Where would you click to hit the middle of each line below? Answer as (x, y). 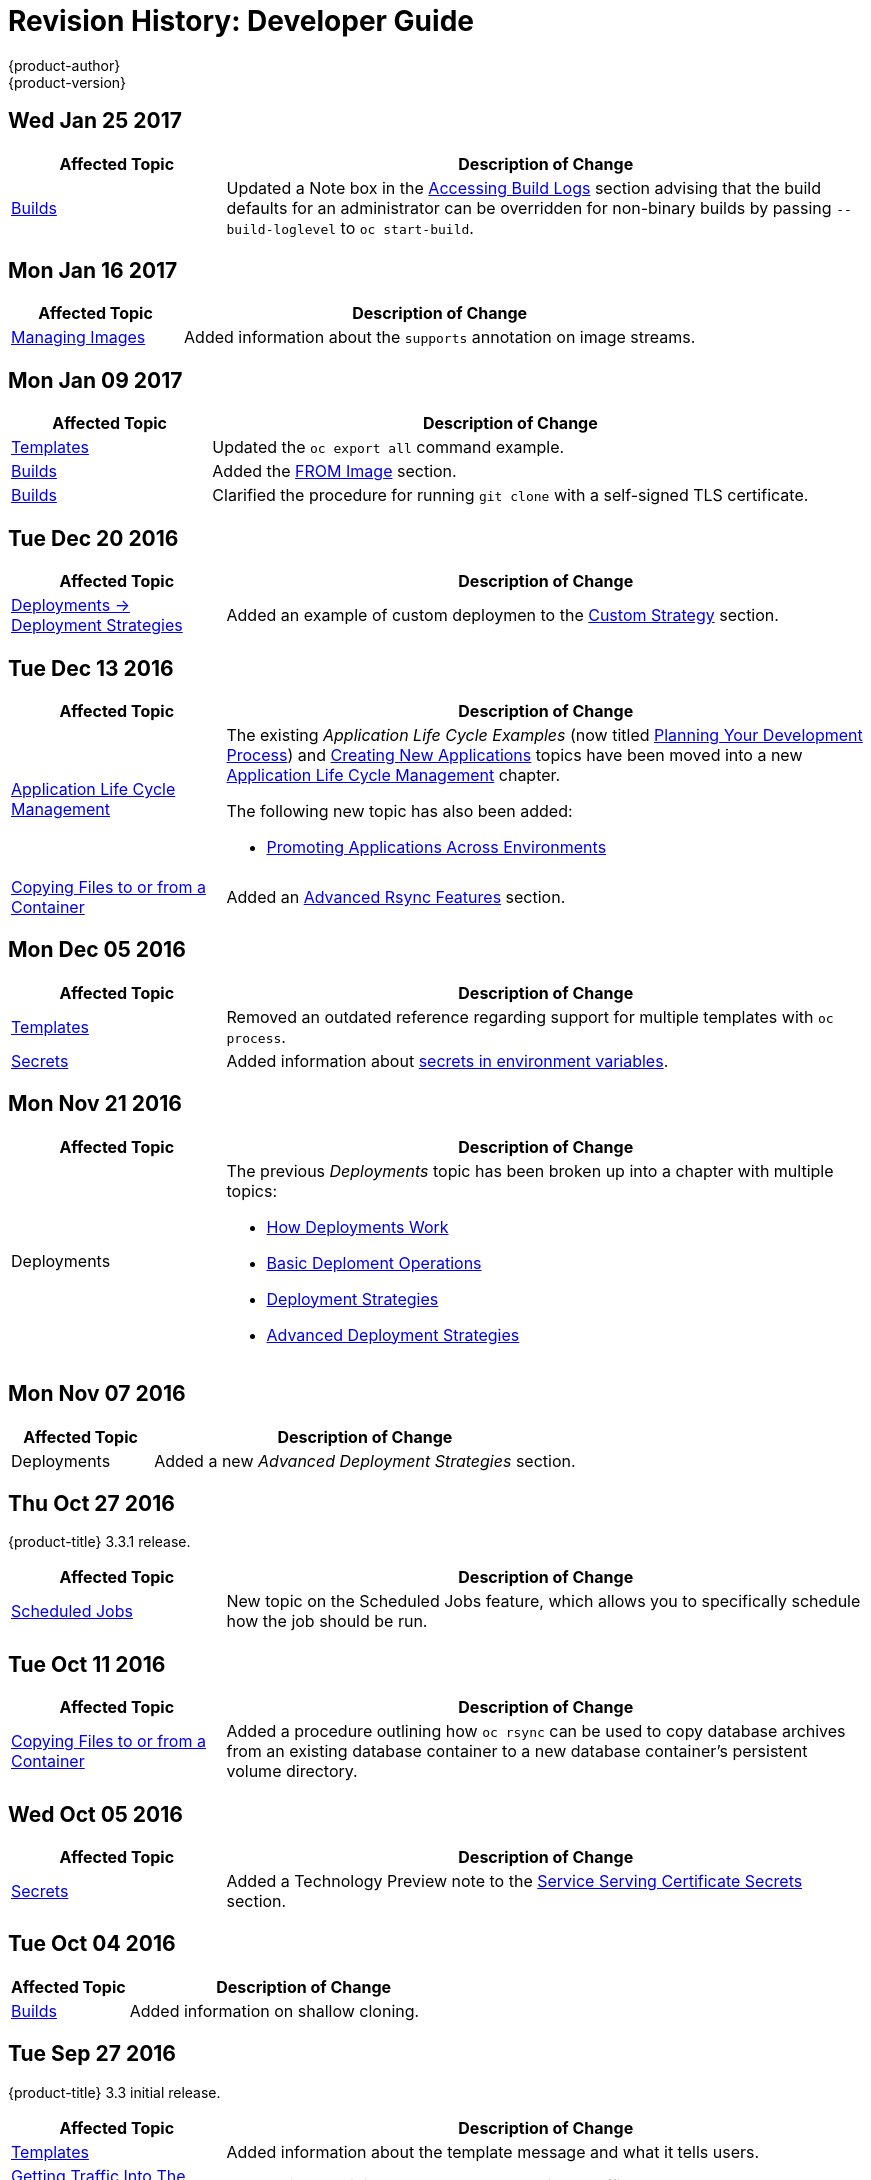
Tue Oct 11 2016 (87, 1664)
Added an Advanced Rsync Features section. (396, 896)
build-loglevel (281, 229)
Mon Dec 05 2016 (97, 950)
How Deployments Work (357, 1226)
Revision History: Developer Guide (241, 21)
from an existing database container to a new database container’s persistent (517, 1751)
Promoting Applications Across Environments (436, 846)
